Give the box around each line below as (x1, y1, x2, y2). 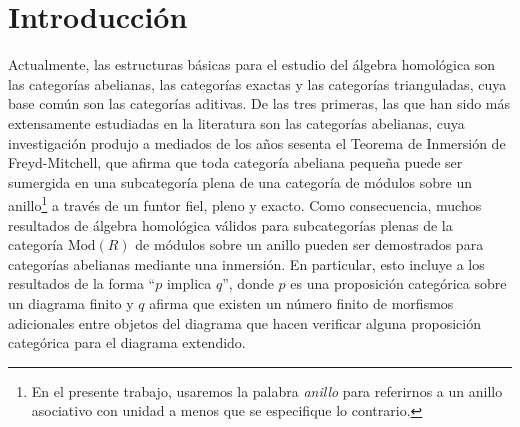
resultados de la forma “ (8, 273, 156, 294)
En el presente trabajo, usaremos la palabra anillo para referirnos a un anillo (31, 380, 503, 401)
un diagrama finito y (8, 292, 134, 313)
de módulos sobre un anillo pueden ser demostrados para (135, 234, 484, 255)
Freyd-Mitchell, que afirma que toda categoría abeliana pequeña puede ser (8, 152, 463, 173)
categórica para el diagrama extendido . (8, 332, 246, 353)
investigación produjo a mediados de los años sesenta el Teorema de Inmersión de (8, 132, 506, 153)
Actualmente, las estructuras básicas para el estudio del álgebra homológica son (8, 54, 496, 75)
